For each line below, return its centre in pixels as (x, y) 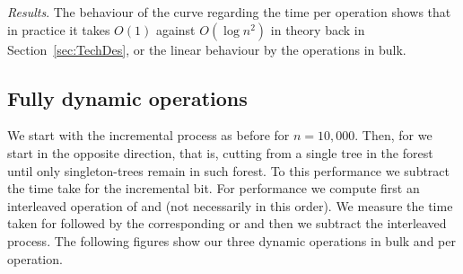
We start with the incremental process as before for (149, 135)
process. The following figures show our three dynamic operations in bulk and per (231, 240)
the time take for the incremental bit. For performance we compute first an (214, 188)
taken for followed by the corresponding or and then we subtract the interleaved (227, 223)
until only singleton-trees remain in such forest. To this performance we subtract (229, 170)
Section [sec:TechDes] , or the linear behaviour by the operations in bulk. (207, 49)
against (175, 29)
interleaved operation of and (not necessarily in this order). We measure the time (230, 205)
